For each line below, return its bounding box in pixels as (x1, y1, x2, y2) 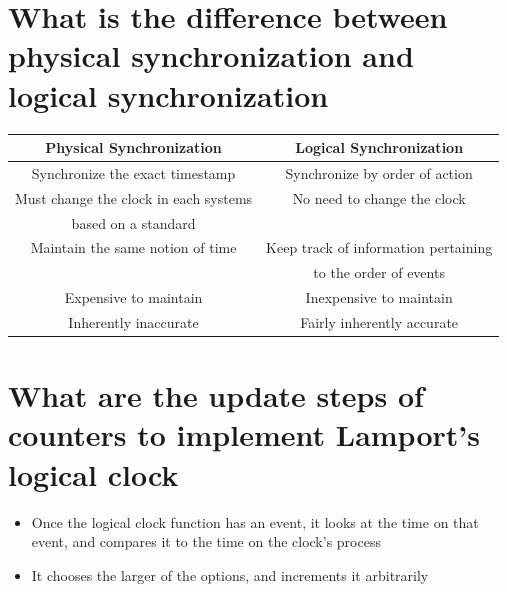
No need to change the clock (292, 187, 466, 208)
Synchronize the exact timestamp (31, 162, 236, 183)
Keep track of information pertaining (266, 237, 493, 258)
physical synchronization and (8, 35, 414, 76)
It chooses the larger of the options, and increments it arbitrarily (31, 564, 429, 585)
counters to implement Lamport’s (8, 414, 480, 455)
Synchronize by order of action (285, 162, 473, 183)
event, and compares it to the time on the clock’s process (31, 531, 381, 552)
